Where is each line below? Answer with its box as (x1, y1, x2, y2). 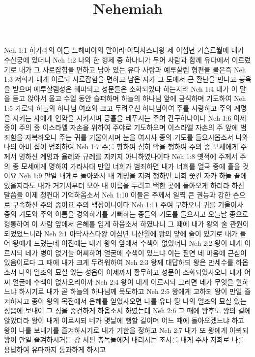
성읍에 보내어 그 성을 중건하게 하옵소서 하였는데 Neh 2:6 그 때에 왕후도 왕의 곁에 (4, 305, 251, 316)
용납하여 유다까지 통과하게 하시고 (4, 344, 106, 354)
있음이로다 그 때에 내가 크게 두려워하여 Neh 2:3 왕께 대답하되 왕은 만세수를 (4, 257, 234, 267)
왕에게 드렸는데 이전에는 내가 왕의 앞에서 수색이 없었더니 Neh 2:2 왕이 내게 (12, 238, 242, 248)
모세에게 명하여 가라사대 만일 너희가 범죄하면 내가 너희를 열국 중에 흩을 (21, 161, 240, 171)
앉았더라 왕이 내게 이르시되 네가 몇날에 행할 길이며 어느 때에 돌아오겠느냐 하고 (4, 315, 245, 325)
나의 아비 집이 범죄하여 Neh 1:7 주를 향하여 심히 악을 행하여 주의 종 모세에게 (4, 141, 238, 152)
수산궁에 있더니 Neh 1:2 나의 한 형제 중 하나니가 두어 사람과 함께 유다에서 (4, 54, 229, 65)
